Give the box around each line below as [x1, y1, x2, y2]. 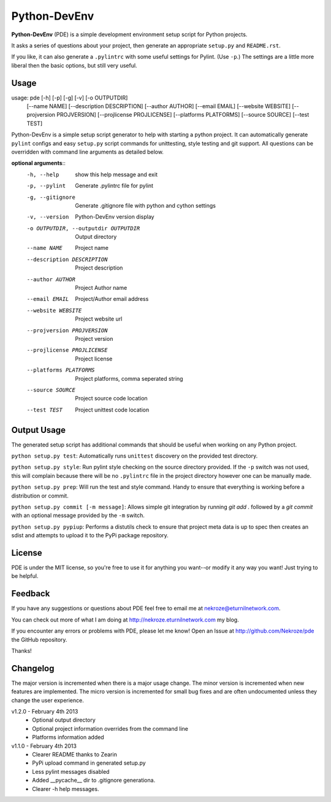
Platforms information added [32, 734, 104, 741]
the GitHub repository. [11, 636, 67, 643]
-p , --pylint [26, 182, 66, 190]
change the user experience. [11, 696, 84, 704]
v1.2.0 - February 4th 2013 [11, 708, 78, 715]
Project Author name [75, 284, 127, 292]
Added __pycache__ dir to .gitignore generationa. [32, 777, 156, 784]
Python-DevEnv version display [75, 213, 154, 220]
